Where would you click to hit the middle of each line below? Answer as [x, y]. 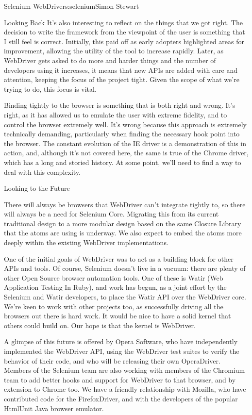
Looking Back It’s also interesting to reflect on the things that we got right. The [123, 22]
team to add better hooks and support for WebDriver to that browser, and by [120, 379]
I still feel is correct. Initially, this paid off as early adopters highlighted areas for [124, 41]
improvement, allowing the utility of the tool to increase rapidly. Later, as [114, 51]
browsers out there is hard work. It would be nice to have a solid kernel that [118, 316]
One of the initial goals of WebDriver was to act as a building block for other [119, 258]
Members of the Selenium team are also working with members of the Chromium [125, 370]
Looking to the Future [37, 188]
